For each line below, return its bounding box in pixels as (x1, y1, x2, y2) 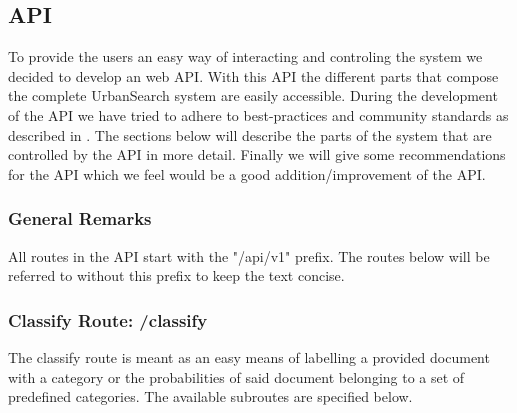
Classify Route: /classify (8, 307, 208, 332)
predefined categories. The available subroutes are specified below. (8, 386, 413, 407)
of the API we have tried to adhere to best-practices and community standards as (8, 104, 509, 125)
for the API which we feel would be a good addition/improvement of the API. (8, 163, 486, 184)
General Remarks (8, 206, 152, 231)
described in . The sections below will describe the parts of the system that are (8, 124, 492, 145)
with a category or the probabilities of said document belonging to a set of (8, 366, 465, 387)
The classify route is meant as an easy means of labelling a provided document (8, 346, 490, 367)
